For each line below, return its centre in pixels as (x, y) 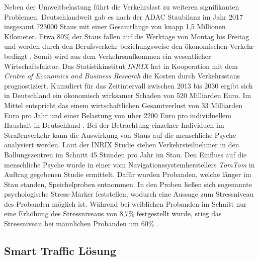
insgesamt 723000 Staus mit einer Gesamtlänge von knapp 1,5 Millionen (115, 26)
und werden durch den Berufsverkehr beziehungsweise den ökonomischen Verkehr (129, 46)
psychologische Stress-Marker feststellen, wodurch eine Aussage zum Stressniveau (129, 194)
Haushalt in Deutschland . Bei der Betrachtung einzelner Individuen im (114, 125)
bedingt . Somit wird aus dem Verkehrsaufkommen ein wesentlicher (108, 56)
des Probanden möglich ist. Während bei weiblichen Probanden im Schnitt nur (125, 203)
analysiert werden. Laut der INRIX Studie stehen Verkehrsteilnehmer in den (122, 145)
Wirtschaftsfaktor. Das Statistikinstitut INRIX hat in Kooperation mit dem (121, 66)
